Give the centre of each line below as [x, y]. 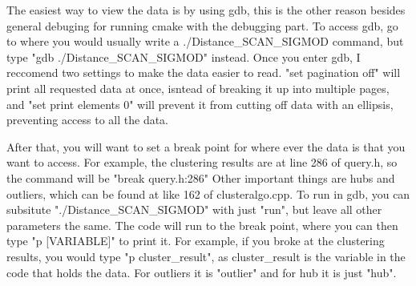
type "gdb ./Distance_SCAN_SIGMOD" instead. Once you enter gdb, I [184, 56]
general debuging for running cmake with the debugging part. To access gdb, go [202, 25]
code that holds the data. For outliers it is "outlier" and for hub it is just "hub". [202, 272]
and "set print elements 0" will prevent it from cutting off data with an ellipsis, [200, 104]
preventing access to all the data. [88, 120]
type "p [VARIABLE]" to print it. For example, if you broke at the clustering [196, 241]
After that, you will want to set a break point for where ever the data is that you [206, 146]
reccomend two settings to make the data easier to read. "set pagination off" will [204, 73]
